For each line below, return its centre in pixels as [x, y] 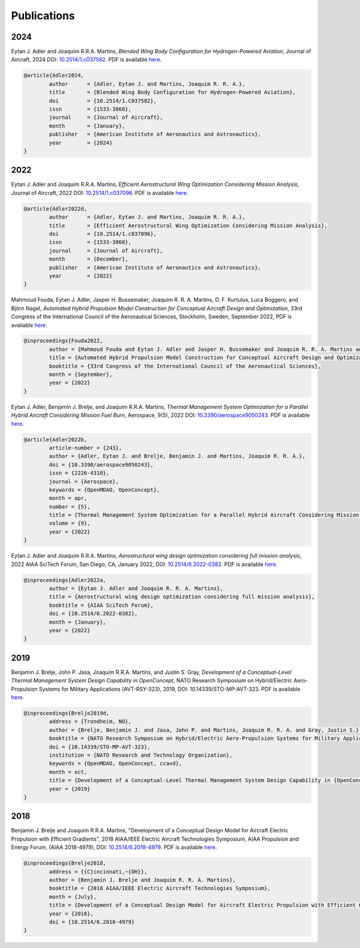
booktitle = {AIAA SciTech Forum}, [101, 605]
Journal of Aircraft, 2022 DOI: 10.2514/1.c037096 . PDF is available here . [100, 192]
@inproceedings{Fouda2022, [63, 341]
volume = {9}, [70, 523]
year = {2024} [81, 143]
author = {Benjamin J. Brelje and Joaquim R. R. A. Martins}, [142, 880]
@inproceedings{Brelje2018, [65, 863]
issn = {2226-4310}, [79, 473]
